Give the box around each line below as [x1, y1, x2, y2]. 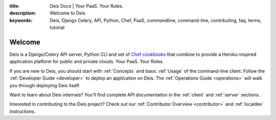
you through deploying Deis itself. [9, 82, 80, 88]
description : [9, 10, 36, 16]
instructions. [9, 108, 36, 114]
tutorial [50, 25, 65, 31]
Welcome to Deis [50, 10, 86, 16]
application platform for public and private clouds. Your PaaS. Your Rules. [9, 58, 164, 65]
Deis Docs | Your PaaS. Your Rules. [50, 3, 124, 9]
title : [9, 3, 20, 9]
